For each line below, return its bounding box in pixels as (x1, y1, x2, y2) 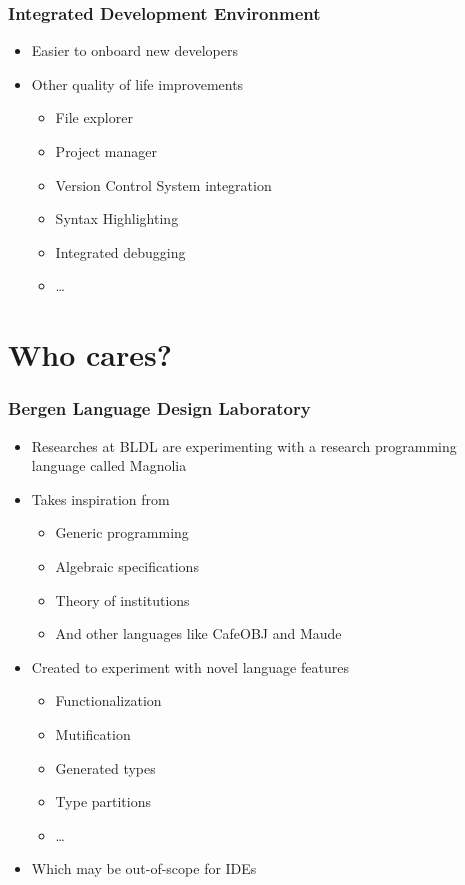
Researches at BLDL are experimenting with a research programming (31, 435, 457, 456)
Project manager (55, 141, 157, 161)
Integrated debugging (55, 241, 186, 262)
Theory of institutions (55, 589, 190, 610)
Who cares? (8, 334, 172, 375)
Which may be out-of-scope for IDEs (31, 858, 257, 879)
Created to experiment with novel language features (31, 656, 349, 677)
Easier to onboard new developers (31, 40, 238, 61)
